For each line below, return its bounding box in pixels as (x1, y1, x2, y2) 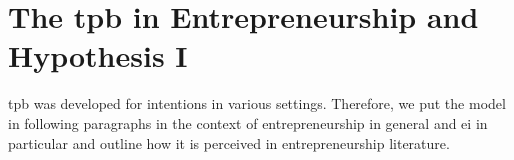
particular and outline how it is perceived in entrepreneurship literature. (8, 132, 450, 153)
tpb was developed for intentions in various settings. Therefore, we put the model (8, 93, 506, 114)
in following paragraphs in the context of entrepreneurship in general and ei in (8, 112, 488, 133)
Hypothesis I (8, 35, 188, 76)
